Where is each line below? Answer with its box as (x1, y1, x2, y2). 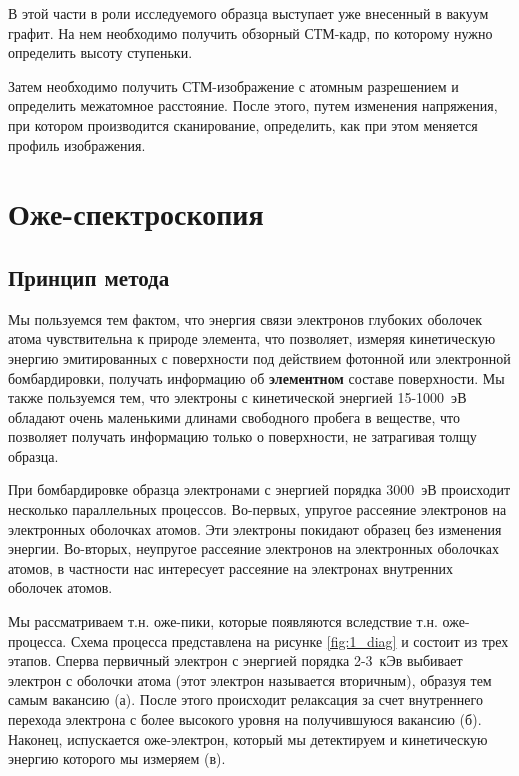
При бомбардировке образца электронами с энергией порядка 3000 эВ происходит (8, 479, 511, 500)
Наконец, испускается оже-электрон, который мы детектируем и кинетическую (8, 728, 488, 749)
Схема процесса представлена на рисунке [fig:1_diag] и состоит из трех (70, 630, 509, 651)
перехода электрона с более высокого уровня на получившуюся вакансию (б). (8, 709, 482, 730)
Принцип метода (8, 261, 170, 292)
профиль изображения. (8, 134, 146, 155)
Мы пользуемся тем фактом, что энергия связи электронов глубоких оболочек (8, 308, 483, 329)
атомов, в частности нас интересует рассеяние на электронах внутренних (8, 557, 454, 578)
